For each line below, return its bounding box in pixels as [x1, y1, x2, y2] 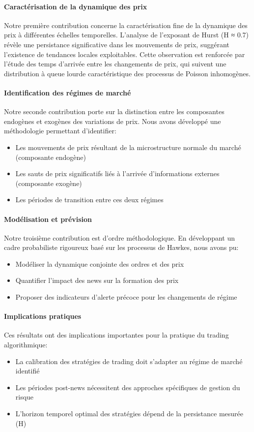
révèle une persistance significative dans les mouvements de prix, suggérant [4, 39, 229, 49]
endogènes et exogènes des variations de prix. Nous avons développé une [4, 116, 221, 126]
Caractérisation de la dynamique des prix [4, 1, 147, 11]
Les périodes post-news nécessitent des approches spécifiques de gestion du [15, 382, 240, 392]
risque [15, 392, 34, 402]
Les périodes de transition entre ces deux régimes [15, 194, 164, 205]
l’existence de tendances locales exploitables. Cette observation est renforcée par [4, 49, 245, 59]
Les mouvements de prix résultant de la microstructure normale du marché [15, 142, 241, 152]
